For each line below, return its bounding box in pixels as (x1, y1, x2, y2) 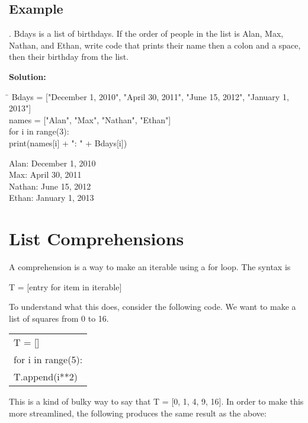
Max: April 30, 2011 (9, 168, 82, 181)
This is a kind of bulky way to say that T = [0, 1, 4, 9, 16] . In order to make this (9, 395, 304, 408)
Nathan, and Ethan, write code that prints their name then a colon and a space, (9, 39, 301, 51)
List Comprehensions (9, 226, 184, 251)
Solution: (9, 70, 46, 82)
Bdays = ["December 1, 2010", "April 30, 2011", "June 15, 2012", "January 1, (11, 90, 289, 102)
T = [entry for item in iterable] (9, 280, 122, 293)
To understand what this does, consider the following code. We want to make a (9, 300, 296, 313)
